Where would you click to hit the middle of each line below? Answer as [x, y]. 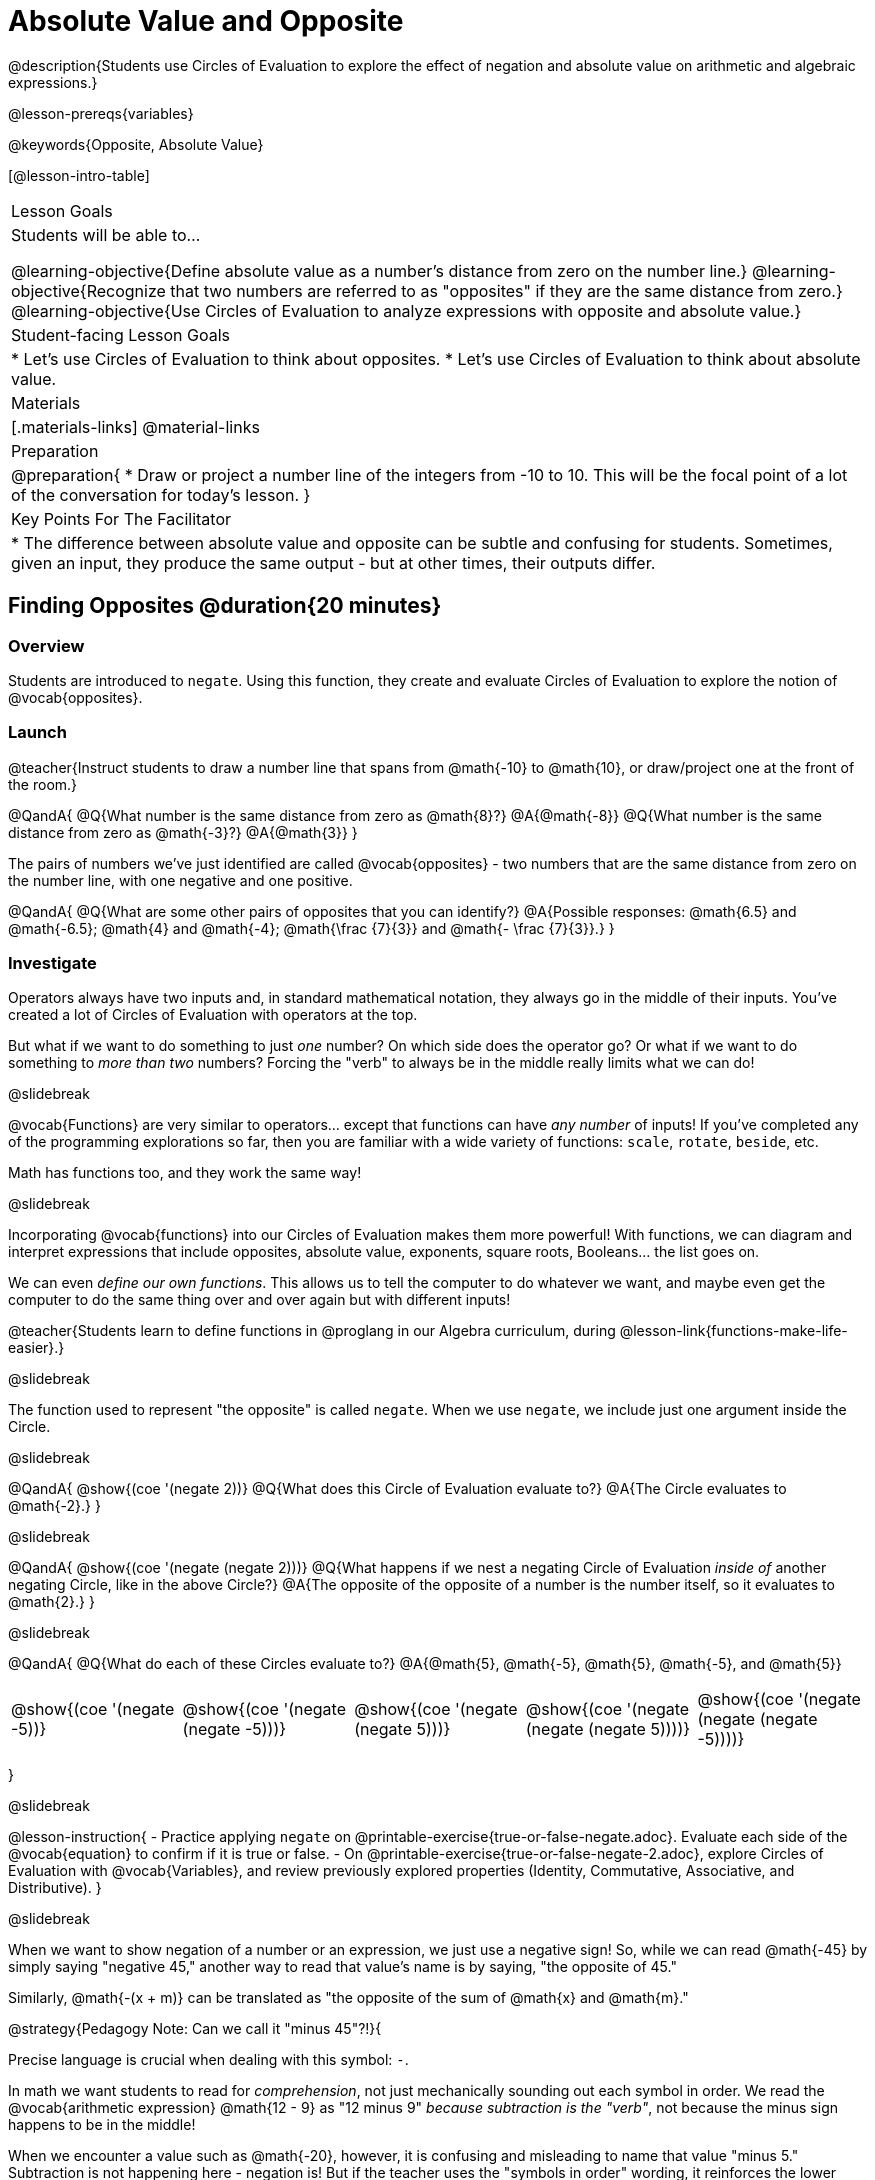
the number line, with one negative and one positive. [180, 880]
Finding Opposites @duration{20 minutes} [225, 606]
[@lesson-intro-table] [79, 175]
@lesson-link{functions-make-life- [733, 1331]
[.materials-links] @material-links [135, 426]
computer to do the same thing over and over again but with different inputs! [259, 1300]
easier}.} [36, 1348]
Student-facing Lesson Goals [121, 334]
